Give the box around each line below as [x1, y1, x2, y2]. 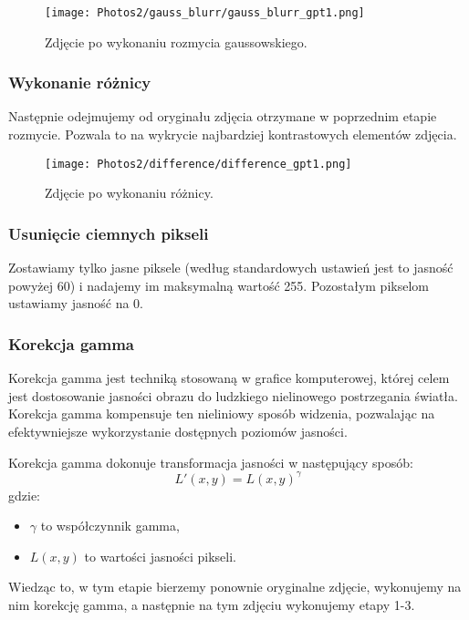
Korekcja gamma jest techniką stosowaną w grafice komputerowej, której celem [8, 368, 450, 387]
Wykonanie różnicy [8, 71, 151, 94]
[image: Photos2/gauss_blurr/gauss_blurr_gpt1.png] [45, 6, 365, 19]
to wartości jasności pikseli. [84, 546, 236, 565]
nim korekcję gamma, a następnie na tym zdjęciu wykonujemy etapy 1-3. [8, 594, 415, 614]
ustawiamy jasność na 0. [8, 294, 143, 313]
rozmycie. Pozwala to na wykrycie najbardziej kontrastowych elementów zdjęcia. [8, 125, 457, 144]
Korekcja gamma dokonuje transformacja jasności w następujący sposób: [8, 452, 413, 471]
